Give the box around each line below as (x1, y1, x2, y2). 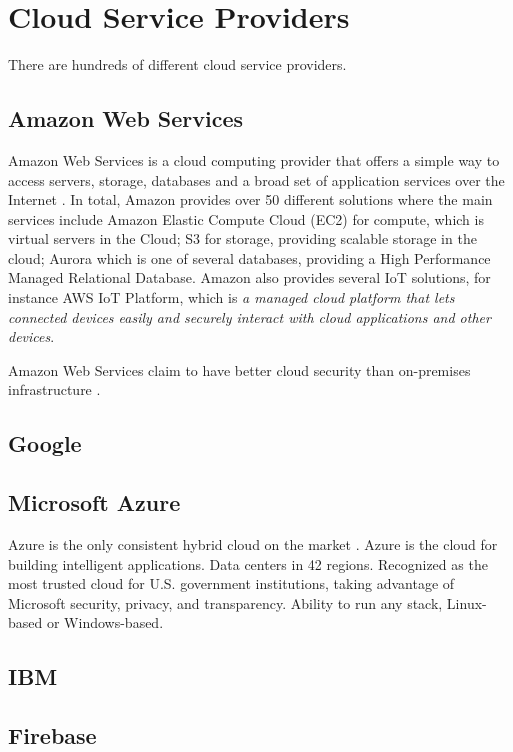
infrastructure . (8, 379, 101, 400)
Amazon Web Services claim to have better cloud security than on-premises (8, 359, 471, 380)
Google (8, 428, 82, 459)
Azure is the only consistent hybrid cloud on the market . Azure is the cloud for (8, 534, 498, 555)
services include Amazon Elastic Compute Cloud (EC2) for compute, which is (8, 208, 484, 229)
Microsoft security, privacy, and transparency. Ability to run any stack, (8, 592, 443, 613)
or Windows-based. (46, 612, 164, 633)
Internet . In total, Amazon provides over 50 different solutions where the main (8, 189, 493, 210)
